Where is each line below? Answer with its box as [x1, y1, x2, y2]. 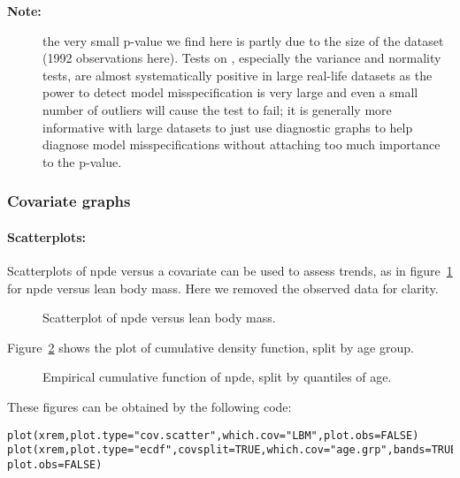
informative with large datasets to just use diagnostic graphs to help [42, 118, 413, 136]
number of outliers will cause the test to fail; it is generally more [42, 100, 392, 118]
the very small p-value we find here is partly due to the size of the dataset [42, 31, 444, 49]
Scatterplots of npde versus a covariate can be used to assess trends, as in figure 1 [7, 261, 453, 279]
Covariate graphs [7, 190, 131, 212]
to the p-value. [42, 152, 122, 171]
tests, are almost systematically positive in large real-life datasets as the [42, 65, 433, 84]
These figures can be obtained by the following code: [7, 397, 292, 415]
